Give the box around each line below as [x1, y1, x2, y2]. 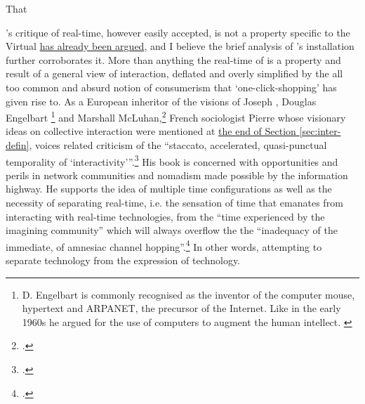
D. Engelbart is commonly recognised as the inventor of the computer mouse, [22, 287, 355, 301]
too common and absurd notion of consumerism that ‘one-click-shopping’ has [6, 79, 337, 94]
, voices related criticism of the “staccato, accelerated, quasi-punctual [29, 138, 327, 152]
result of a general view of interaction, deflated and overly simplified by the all [6, 66, 343, 81]
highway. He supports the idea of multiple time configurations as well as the [6, 181, 332, 196]
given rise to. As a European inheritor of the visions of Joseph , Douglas [6, 93, 317, 108]
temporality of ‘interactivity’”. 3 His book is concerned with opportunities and [6, 152, 338, 169]
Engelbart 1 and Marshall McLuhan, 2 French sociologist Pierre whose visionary [6, 108, 346, 124]
